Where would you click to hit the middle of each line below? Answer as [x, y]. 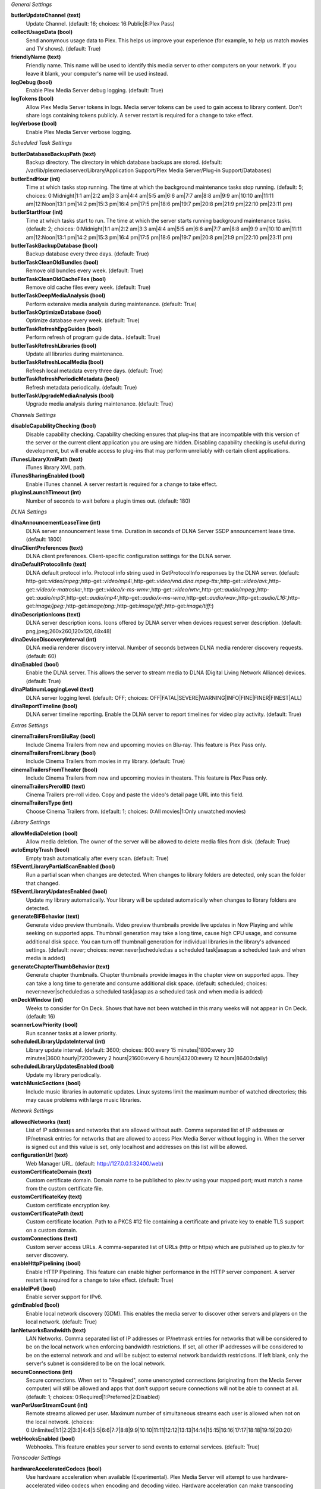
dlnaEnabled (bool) [35, 665]
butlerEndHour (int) [36, 179]
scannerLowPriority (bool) [45, 1025]
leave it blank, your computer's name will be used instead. [97, 74]
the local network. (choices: [60, 1422]
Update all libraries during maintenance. [75, 354]
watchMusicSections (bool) [46, 1083]
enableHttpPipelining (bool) [46, 1263]
